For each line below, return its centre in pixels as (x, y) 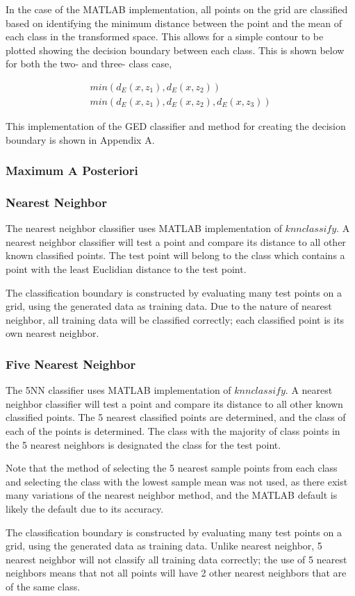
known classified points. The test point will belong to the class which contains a (175, 255)
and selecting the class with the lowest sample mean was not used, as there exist (177, 481)
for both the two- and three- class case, (89, 64)
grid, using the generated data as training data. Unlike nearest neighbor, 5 (164, 546)
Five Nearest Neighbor (71, 364)
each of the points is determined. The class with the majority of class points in (173, 431)
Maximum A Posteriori (72, 171)
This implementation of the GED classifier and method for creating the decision (176, 126)
